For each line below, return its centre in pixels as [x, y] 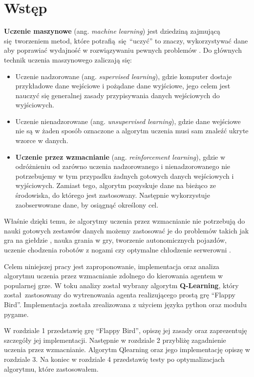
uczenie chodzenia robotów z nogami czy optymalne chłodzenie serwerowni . [117, 250]
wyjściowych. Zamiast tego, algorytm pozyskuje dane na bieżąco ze [116, 185]
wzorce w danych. [42, 140]
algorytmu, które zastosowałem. [51, 368]
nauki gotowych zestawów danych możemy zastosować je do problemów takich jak [127, 230]
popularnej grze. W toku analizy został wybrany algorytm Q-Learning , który [121, 285]
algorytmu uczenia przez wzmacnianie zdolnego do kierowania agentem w [114, 276]
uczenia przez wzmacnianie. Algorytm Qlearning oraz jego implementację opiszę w [127, 349]
